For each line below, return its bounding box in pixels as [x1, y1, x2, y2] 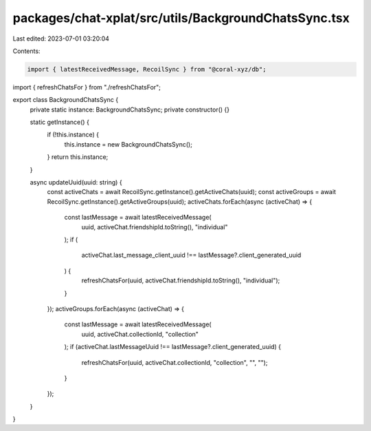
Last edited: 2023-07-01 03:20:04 [12, 34, 110, 43]
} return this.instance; [47, 153, 109, 161]
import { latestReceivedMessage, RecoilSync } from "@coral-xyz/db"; [27, 65, 267, 73]
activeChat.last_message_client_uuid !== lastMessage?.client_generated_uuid [81, 251, 302, 260]
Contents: [12, 47, 41, 55]
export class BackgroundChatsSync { [12, 96, 119, 104]
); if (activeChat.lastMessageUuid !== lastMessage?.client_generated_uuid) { [64, 343, 282, 351]
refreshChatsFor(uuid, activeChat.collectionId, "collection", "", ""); [81, 358, 268, 366]
